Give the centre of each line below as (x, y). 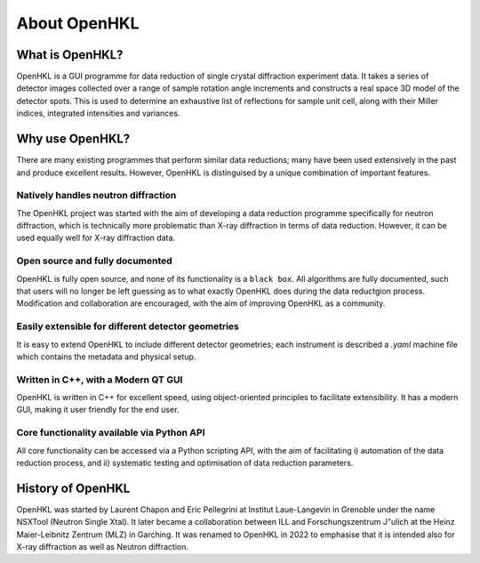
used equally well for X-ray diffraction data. (96, 238)
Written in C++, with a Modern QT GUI (100, 380)
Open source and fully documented (94, 261)
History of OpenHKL (73, 488)
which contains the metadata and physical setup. (106, 357)
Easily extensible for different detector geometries (128, 326)
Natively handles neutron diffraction (96, 196)
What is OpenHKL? (70, 55)
